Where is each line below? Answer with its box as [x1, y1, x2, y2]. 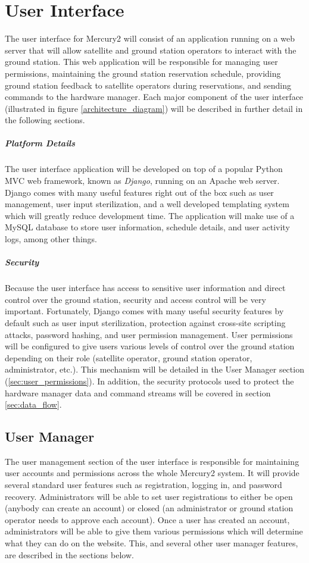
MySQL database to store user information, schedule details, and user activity [5, 221, 290, 233]
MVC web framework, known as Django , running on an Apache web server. [5, 174, 280, 187]
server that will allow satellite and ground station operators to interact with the [5, 43, 296, 56]
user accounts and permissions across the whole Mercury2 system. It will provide [5, 467, 299, 479]
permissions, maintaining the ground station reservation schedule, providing [5, 67, 281, 79]
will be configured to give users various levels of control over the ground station [5, 340, 295, 352]
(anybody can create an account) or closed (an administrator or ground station [5, 502, 294, 514]
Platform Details [5, 137, 76, 149]
